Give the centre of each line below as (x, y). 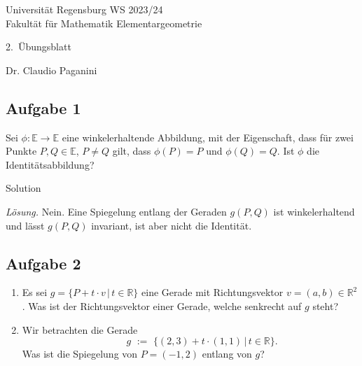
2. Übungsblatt (39, 47)
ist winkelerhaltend (314, 211)
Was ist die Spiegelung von (80, 354)
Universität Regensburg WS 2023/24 (84, 9)
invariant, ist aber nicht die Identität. (172, 225)
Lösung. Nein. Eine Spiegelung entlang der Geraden (116, 211)
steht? (326, 305)
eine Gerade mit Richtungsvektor (213, 292)
